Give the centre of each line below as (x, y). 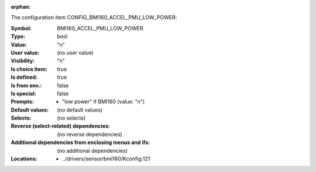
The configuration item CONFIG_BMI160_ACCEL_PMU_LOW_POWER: (94, 17)
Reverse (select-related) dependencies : (61, 126)
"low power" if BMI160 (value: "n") (104, 101)
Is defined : (24, 77)
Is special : (23, 93)
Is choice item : (29, 69)
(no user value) (75, 52)
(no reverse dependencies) (90, 134)
